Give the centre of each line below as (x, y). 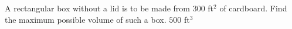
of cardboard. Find (253, 8)
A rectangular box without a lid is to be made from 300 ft (109, 8)
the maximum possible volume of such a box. (86, 19)
